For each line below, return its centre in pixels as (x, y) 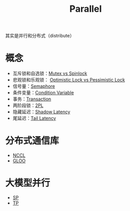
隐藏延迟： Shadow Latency (41, 112)
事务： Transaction (32, 99)
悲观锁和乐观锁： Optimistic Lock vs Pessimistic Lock (69, 80)
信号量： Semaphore (34, 86)
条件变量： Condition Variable (43, 93)
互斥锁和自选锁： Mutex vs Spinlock (50, 73)
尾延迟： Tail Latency (34, 118)
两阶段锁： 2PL (28, 105)
